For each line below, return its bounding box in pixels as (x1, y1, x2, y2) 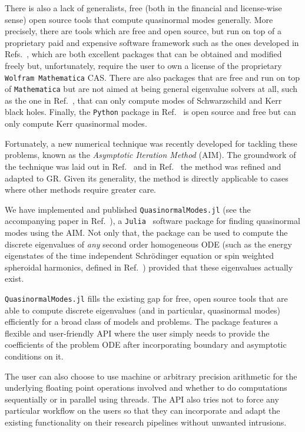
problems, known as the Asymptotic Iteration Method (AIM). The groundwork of (5, 149, 296, 161)
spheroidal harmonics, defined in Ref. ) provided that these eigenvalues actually (5, 260, 293, 273)
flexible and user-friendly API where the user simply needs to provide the (5, 327, 270, 339)
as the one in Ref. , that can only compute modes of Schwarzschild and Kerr (5, 94, 282, 106)
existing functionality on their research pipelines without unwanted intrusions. (5, 415, 287, 428)
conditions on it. (5, 350, 64, 362)
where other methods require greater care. (5, 183, 156, 196)
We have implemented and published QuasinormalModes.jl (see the (5, 203, 251, 215)
